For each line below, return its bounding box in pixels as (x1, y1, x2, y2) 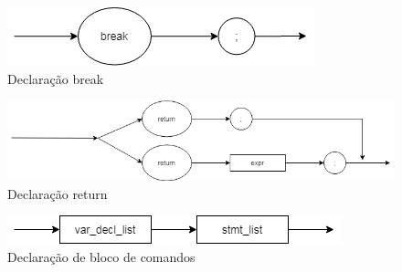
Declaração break (7, 68, 104, 88)
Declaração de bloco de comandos (7, 247, 196, 267)
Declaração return (7, 183, 108, 203)
